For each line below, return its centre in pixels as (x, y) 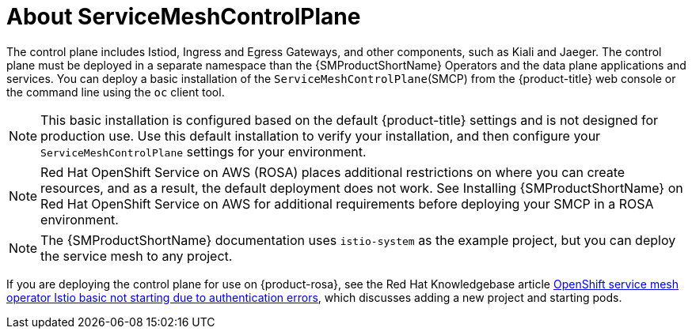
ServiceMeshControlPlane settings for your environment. (203, 151)
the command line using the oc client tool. (116, 92)
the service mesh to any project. (137, 256)
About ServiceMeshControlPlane (184, 17)
